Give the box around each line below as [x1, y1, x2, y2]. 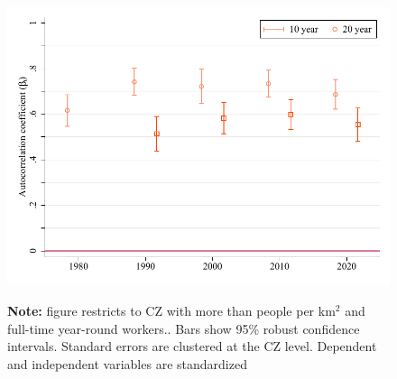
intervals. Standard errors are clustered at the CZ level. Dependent [7, 337, 377, 356]
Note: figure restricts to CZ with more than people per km [7, 300, 336, 319]
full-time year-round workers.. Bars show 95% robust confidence [7, 319, 360, 337]
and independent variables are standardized [7, 354, 247, 373]
